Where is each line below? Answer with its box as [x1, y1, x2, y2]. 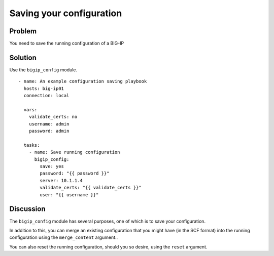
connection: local [23, 93, 70, 99]
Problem [9, 27, 37, 35]
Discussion [9, 205, 46, 214]
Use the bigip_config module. [9, 66, 78, 73]
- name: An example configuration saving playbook [18, 78, 147, 84]
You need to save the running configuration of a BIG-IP [9, 40, 124, 47]
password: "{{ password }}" [40, 170, 110, 177]
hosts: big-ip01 [23, 86, 64, 91]
